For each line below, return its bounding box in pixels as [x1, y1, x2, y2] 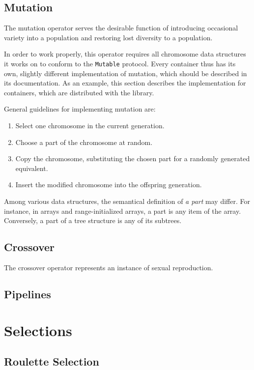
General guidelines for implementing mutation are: [4, 104, 156, 114]
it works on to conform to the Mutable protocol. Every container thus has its [4, 58, 236, 68]
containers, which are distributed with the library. [4, 87, 154, 97]
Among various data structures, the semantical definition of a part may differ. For [4, 196, 250, 206]
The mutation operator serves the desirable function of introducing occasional [4, 23, 238, 33]
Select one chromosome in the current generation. [15, 120, 165, 131]
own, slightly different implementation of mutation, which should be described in [4, 68, 247, 78]
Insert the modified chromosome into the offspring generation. [15, 179, 202, 190]
